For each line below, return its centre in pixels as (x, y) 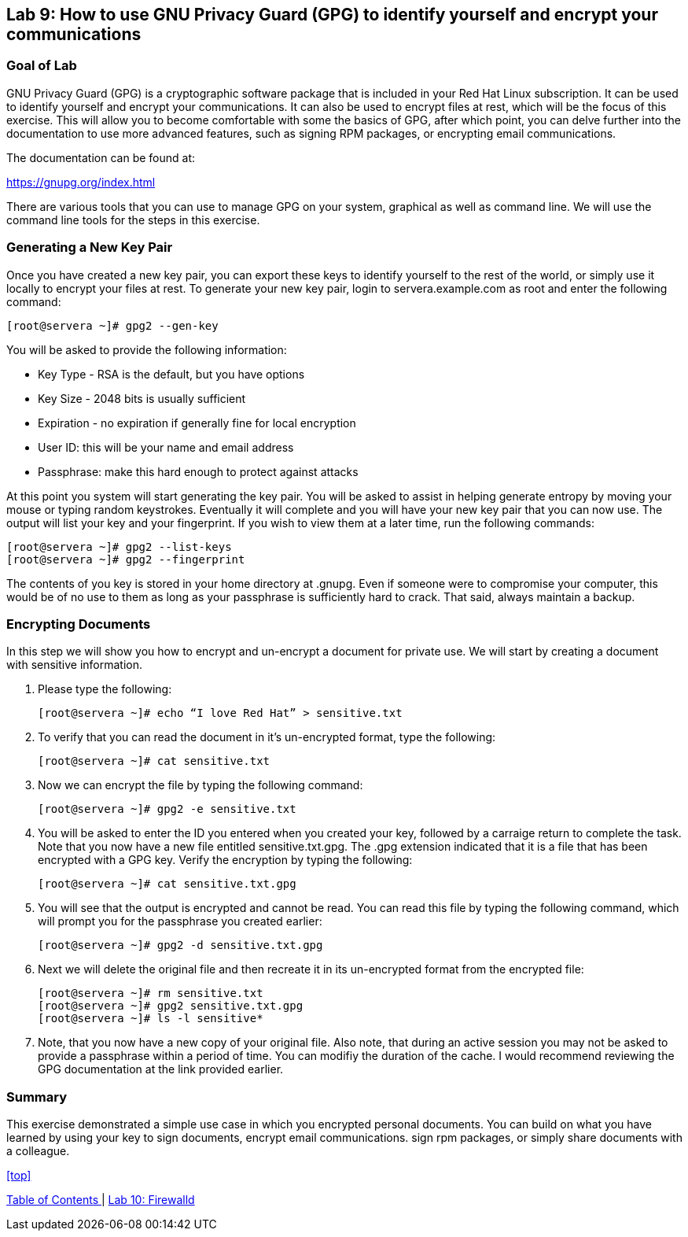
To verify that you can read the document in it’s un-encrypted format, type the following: (267, 737)
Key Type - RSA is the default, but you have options (171, 374)
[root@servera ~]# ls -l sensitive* (151, 1019)
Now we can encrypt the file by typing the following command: (201, 785)
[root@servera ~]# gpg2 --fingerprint (126, 559)
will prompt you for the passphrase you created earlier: (180, 921)
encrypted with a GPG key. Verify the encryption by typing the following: (225, 860)
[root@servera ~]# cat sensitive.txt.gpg (167, 884)
